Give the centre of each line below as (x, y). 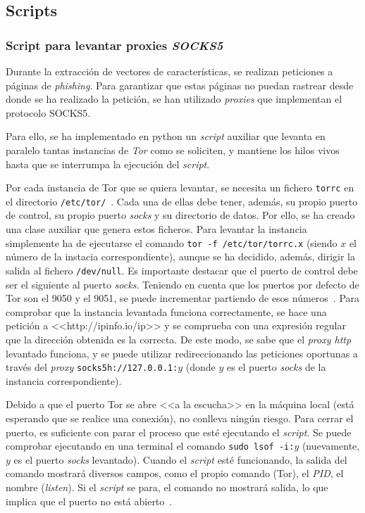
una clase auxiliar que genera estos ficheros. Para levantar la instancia (156, 229)
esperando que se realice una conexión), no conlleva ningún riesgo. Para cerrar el (180, 418)
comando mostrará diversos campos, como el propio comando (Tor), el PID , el (175, 473)
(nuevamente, (331, 446)
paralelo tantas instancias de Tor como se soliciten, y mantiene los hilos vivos (173, 150)
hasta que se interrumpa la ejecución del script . (108, 164)
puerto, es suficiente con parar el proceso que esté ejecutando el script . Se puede (179, 432)
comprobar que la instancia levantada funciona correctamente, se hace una (166, 311)
